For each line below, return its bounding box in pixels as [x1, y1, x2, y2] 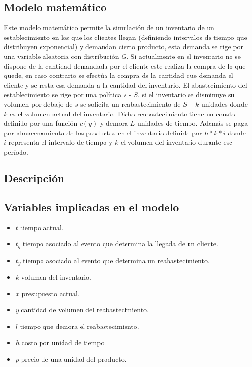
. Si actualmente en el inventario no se [126, 51, 241, 61]
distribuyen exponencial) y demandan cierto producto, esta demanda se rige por [4, 41, 244, 52]
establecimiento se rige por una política [4, 89, 122, 99]
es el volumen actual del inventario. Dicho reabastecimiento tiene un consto [9, 108, 235, 118]
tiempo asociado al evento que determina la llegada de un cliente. [22, 238, 218, 249]
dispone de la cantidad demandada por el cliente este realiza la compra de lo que [4, 60, 246, 71]
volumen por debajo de [4, 98, 73, 109]
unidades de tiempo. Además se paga [137, 118, 248, 128]
